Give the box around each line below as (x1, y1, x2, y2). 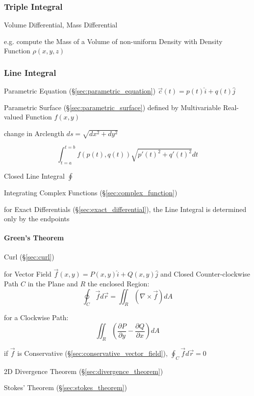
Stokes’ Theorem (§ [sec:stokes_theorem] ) (4, 382, 127, 393)
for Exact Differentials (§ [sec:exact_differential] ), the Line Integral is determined (4, 204, 247, 214)
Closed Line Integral (4, 171, 65, 181)
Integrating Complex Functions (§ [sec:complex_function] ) (4, 187, 178, 198)
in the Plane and (27, 279, 78, 289)
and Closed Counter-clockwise (160, 269, 251, 279)
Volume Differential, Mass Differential (4, 20, 118, 30)
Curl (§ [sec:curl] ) (4, 251, 54, 261)
